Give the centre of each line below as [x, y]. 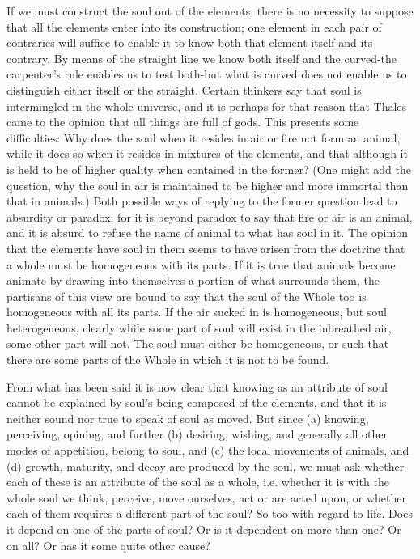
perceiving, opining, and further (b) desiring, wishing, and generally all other [197, 434]
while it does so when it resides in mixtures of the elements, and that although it [207, 153]
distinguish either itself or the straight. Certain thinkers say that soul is [184, 89]
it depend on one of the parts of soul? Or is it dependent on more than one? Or [204, 529]
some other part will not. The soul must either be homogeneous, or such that [198, 343]
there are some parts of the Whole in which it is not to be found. [168, 360]
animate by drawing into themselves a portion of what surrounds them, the [193, 280]
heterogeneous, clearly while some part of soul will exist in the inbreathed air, [199, 327]
